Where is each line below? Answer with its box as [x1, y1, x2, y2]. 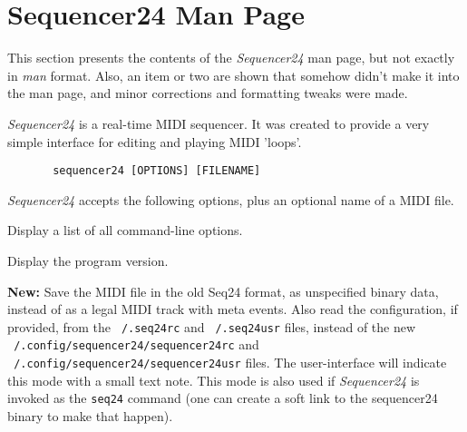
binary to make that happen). [7, 406, 173, 425]
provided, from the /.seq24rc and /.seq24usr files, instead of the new [7, 317, 416, 336]
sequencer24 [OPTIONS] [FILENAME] [53, 164, 261, 178]
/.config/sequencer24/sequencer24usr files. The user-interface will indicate [14, 353, 447, 372]
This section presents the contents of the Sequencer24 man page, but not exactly [7, 48, 455, 67]
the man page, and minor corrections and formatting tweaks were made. [7, 83, 408, 103]
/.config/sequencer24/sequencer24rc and [14, 335, 259, 354]
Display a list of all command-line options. [7, 221, 243, 240]
